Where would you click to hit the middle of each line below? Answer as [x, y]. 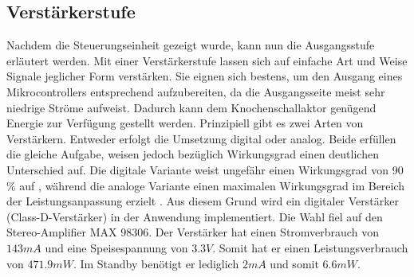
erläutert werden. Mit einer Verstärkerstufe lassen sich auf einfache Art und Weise [207, 60]
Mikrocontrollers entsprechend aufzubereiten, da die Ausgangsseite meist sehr [196, 91]
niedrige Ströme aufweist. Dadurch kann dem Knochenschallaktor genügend [191, 107]
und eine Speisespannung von [116, 247]
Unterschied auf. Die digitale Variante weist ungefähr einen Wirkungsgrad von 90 [205, 169]
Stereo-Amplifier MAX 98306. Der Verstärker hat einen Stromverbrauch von [193, 232]
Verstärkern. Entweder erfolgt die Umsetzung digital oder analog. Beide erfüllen [201, 138]
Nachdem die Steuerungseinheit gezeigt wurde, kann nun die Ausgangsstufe [191, 45]
